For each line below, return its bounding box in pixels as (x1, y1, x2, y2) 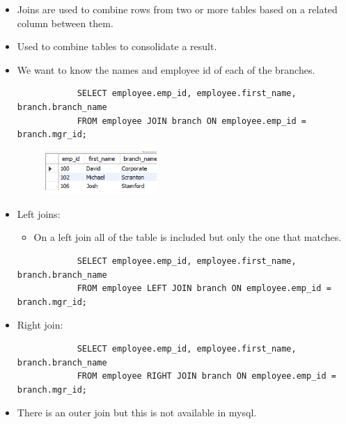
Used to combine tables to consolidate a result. (17, 39, 217, 54)
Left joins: (17, 206, 61, 221)
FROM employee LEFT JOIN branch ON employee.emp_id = (77, 283, 331, 294)
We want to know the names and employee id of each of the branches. (17, 62, 315, 77)
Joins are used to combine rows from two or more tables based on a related (17, 2, 338, 16)
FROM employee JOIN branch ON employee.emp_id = (77, 116, 307, 126)
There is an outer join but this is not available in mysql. (17, 405, 257, 420)
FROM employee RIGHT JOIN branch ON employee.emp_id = (77, 371, 336, 382)
